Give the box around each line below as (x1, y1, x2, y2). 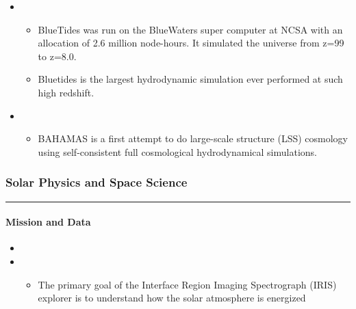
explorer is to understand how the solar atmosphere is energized (38, 291, 306, 305)
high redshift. (38, 85, 94, 99)
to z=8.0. (38, 49, 77, 63)
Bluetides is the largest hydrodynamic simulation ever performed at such (38, 72, 343, 86)
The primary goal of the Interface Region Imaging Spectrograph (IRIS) (38, 277, 337, 291)
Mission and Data (5, 215, 91, 229)
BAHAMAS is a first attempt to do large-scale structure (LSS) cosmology (38, 131, 348, 146)
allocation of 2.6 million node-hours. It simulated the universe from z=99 (38, 36, 344, 50)
